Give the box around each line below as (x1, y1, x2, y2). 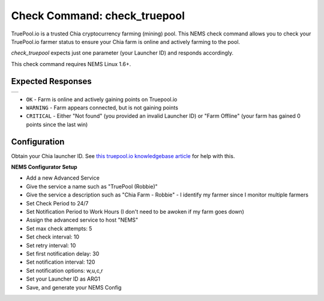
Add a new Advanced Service (26, 174, 100, 181)
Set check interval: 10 (26, 233, 80, 240)
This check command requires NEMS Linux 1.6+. (11, 60, 131, 67)
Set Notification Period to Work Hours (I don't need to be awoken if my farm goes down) (26, 208, 244, 216)
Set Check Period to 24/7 (26, 199, 89, 207)
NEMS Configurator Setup (11, 163, 77, 171)
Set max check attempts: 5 (26, 225, 92, 232)
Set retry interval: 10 (26, 242, 76, 249)
